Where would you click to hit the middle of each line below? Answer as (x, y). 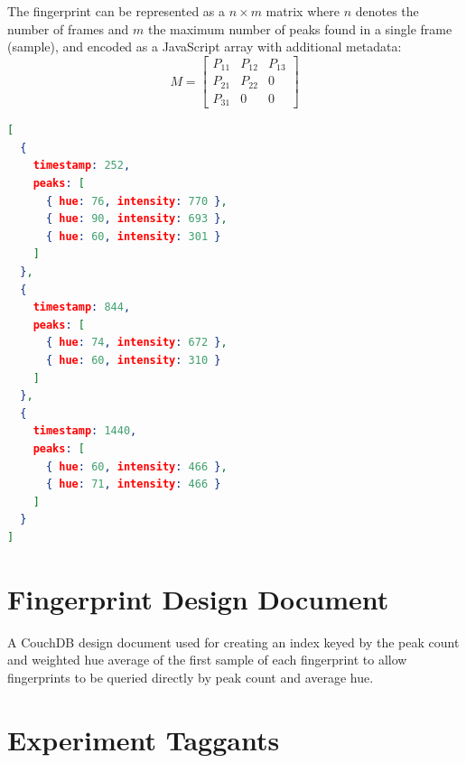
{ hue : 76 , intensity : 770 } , (136, 201)
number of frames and (68, 28)
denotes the (387, 11)
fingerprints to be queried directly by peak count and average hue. (191, 677)
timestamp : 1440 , (85, 431)
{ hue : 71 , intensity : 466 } (133, 484)
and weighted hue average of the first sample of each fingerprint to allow (207, 660)
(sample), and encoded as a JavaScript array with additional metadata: (205, 47)
